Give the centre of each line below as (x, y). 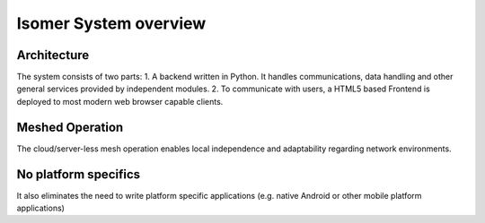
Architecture (53, 55)
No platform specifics (79, 174)
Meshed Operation (70, 127)
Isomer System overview (111, 23)
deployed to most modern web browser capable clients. (120, 101)
